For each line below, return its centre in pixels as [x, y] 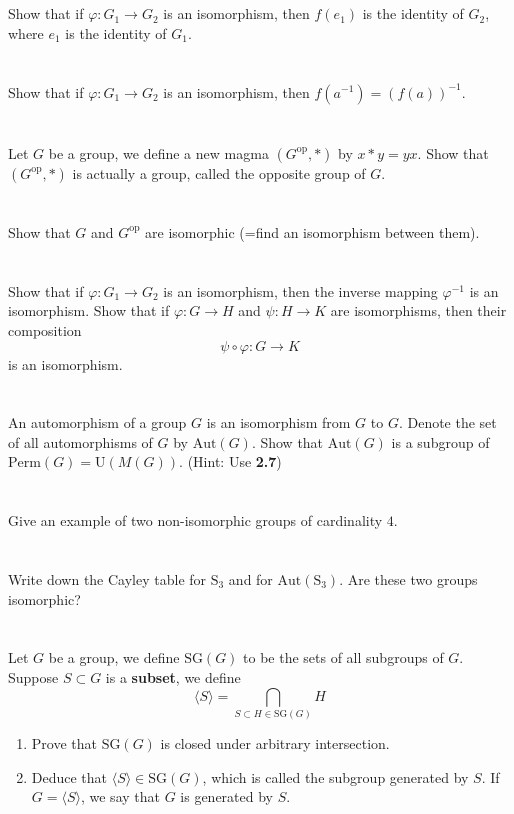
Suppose [33, 677]
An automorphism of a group [97, 422]
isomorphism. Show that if [89, 310]
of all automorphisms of [80, 441]
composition [45, 329]
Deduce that [69, 776]
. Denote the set [447, 422]
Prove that [64, 742]
